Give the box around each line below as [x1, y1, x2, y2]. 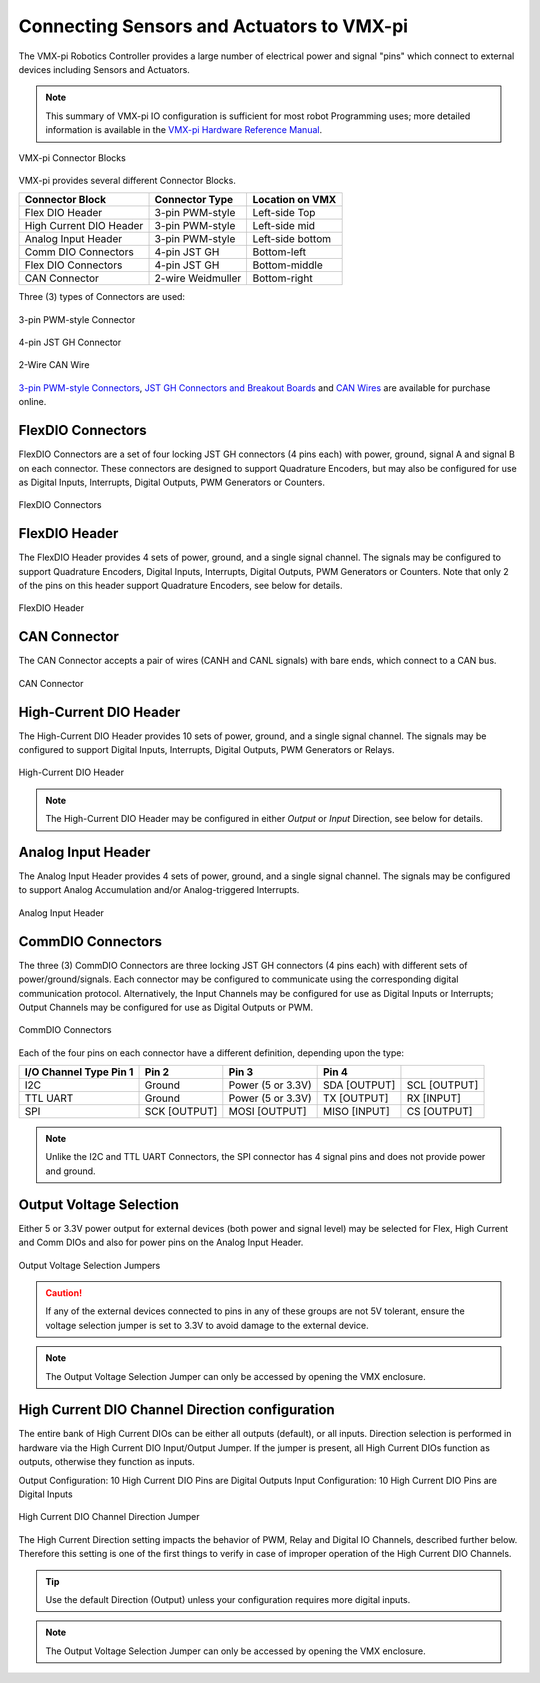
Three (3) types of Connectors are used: [18, 291, 185, 303]
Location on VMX [252, 193, 337, 207]
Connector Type [154, 193, 234, 207]
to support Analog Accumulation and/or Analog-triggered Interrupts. [18, 884, 300, 896]
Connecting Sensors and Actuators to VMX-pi [18, 15, 409, 37]
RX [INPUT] [406, 1091, 462, 1105]
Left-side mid [252, 219, 315, 233]
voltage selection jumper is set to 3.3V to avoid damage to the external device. [45, 1319, 369, 1331]
